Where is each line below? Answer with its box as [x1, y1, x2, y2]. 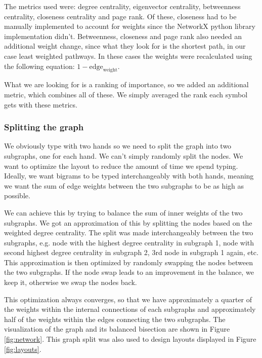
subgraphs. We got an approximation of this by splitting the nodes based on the [4, 217, 252, 228]
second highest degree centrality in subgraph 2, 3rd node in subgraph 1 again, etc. [4, 247, 258, 258]
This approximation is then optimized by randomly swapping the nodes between [4, 257, 253, 267]
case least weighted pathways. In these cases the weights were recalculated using [4, 50, 252, 61]
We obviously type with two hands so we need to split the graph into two [4, 140, 232, 151]
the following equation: [4, 60, 75, 71]
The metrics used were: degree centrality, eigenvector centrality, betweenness [4, 1, 241, 11]
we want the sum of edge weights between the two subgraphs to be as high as [4, 180, 244, 191]
